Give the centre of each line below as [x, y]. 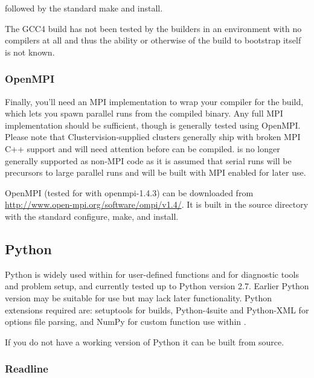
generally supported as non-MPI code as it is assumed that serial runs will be [148, 160]
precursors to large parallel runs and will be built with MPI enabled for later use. [155, 172]
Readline [27, 369]
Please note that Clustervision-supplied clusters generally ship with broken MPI [153, 137]
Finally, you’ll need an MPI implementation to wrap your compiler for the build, [154, 101]
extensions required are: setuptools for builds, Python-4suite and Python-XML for [157, 309]
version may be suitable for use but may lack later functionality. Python [138, 297]
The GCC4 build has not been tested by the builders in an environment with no [153, 28]
